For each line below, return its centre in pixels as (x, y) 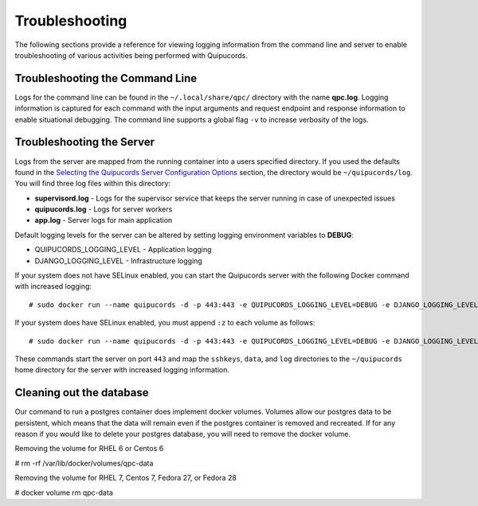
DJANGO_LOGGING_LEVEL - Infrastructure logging (118, 261)
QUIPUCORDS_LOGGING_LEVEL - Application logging (123, 250)
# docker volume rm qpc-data (64, 492)
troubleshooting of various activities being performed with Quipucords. (131, 55)
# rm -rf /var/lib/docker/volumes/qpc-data (84, 463)
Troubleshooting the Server (85, 142)
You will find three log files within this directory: (93, 184)
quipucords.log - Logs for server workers (104, 209)
